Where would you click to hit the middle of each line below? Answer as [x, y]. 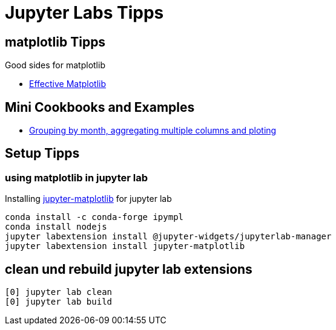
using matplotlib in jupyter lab [77, 177]
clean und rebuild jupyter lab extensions [129, 269]
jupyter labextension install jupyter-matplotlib [125, 246]
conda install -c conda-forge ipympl [94, 217]
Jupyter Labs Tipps [84, 13]
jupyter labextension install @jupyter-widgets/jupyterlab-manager [168, 237]
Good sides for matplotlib [55, 65]
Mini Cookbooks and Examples [100, 107]
